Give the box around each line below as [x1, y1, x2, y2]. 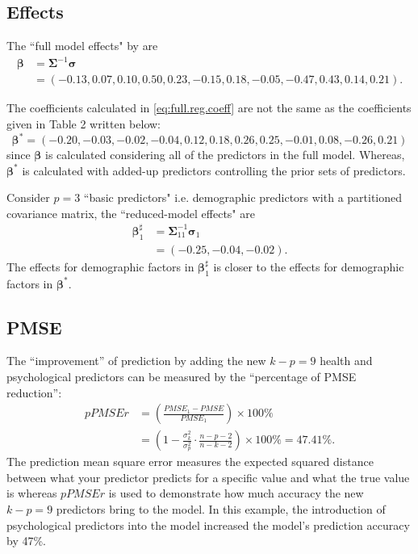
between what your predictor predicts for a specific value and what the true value [6, 468, 410, 485]
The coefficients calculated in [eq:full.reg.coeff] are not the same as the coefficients [6, 99, 412, 116]
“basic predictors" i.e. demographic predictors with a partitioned [83, 189, 403, 206]
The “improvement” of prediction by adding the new [6, 352, 266, 369]
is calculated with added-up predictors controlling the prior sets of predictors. [22, 162, 406, 178]
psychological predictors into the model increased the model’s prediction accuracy [6, 516, 410, 533]
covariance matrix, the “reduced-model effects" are [6, 204, 255, 221]
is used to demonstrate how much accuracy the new [108, 485, 364, 502]
